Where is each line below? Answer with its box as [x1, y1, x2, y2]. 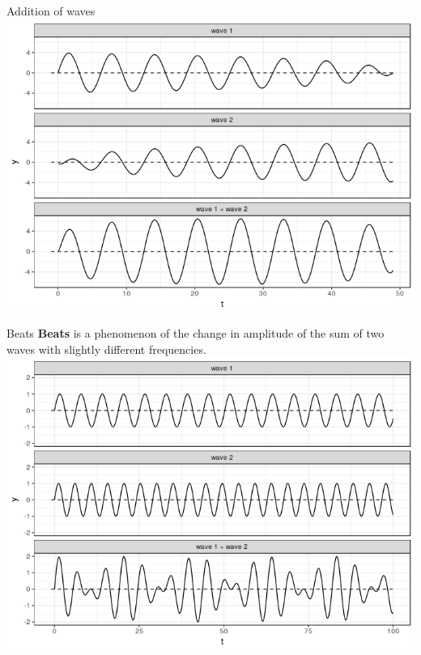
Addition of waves [6, 2, 96, 19]
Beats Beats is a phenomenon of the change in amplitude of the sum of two [6, 325, 385, 342]
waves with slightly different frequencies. [6, 340, 206, 357]
